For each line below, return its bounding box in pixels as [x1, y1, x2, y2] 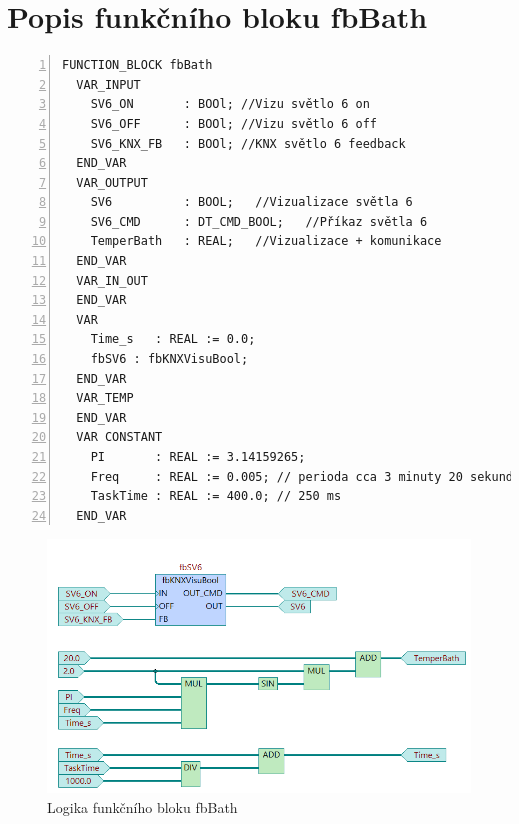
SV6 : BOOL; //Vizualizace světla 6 [90, 195, 413, 210]
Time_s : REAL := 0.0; [90, 332, 256, 347]
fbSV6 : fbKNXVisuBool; [90, 352, 249, 367]
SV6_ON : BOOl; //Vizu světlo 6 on [90, 97, 370, 112]
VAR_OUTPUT [76, 175, 148, 190]
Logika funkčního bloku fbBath [47, 796, 238, 817]
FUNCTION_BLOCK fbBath [62, 58, 213, 73]
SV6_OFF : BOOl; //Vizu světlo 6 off [90, 116, 377, 131]
